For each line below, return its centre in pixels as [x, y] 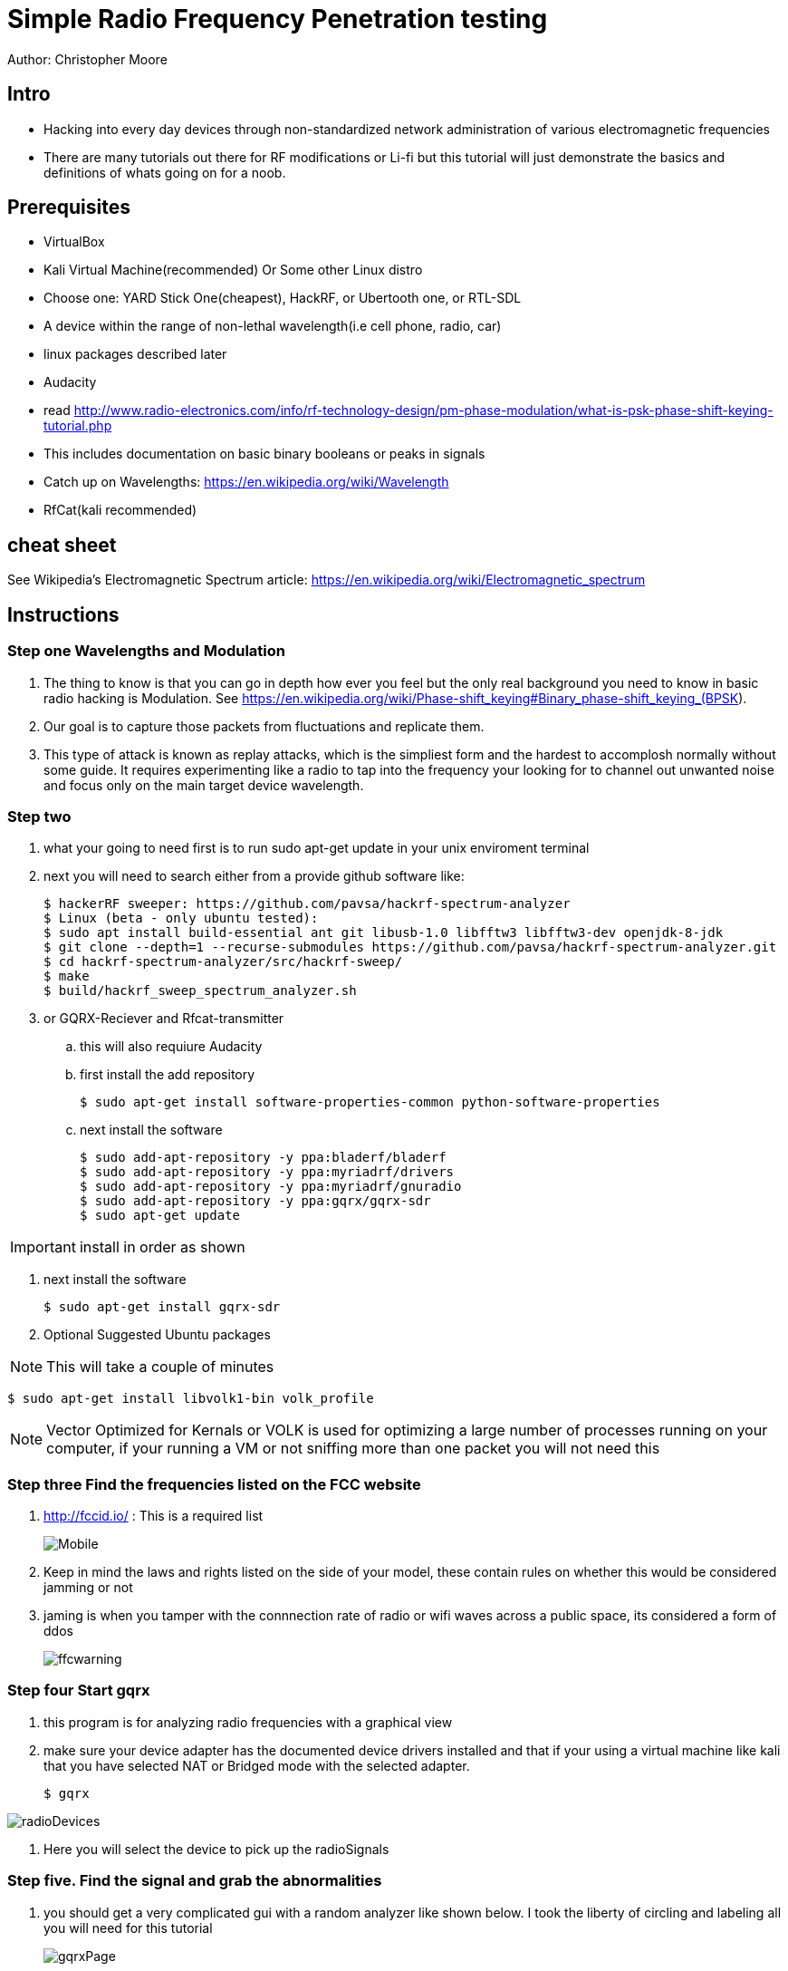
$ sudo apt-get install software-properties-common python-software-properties [370, 1102]
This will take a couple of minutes [160, 1367]
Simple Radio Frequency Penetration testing [278, 19]
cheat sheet [62, 545]
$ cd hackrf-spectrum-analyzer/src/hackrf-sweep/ [223, 962]
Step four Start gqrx [79, 1691]
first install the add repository [168, 1075]
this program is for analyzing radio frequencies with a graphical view [248, 1722]
